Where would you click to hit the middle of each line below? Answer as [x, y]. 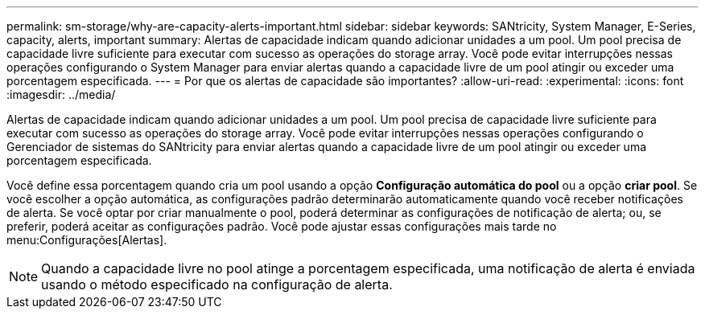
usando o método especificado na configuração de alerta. [217, 284]
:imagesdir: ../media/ [61, 94]
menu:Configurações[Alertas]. [87, 240]
